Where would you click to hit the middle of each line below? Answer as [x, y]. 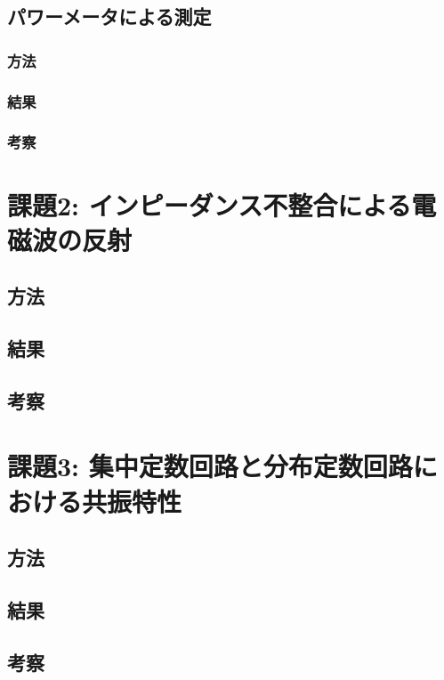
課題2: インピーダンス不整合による [210, 204]
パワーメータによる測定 [109, 16]
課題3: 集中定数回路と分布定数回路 [210, 466]
